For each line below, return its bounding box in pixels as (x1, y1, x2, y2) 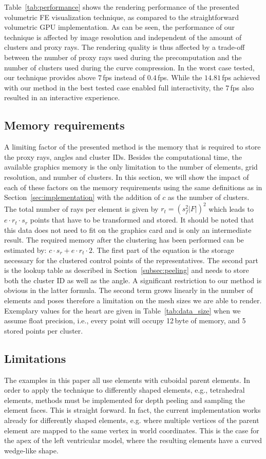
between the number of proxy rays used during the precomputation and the (4, 51, 242, 62)
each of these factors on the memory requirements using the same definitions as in (4, 181, 262, 192)
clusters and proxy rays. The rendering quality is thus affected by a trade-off (4, 42, 245, 52)
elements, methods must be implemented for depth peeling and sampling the (4, 394, 245, 405)
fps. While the (158, 72, 202, 83)
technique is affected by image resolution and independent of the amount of (4, 31, 242, 42)
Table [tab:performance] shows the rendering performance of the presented (4, 2, 239, 12)
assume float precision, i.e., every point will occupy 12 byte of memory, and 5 (4, 315, 246, 326)
